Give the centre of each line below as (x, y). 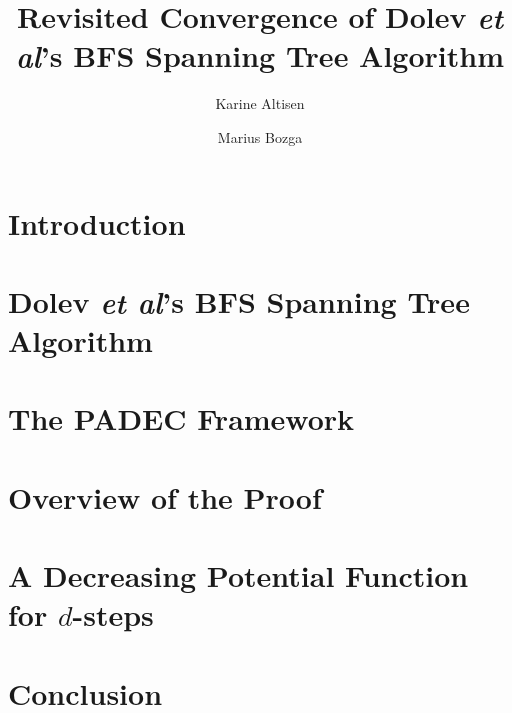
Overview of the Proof (165, 496)
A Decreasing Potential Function (238, 575)
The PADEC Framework (181, 418)
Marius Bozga (260, 136)
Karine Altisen (260, 103)
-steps (113, 614)
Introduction (97, 222)
